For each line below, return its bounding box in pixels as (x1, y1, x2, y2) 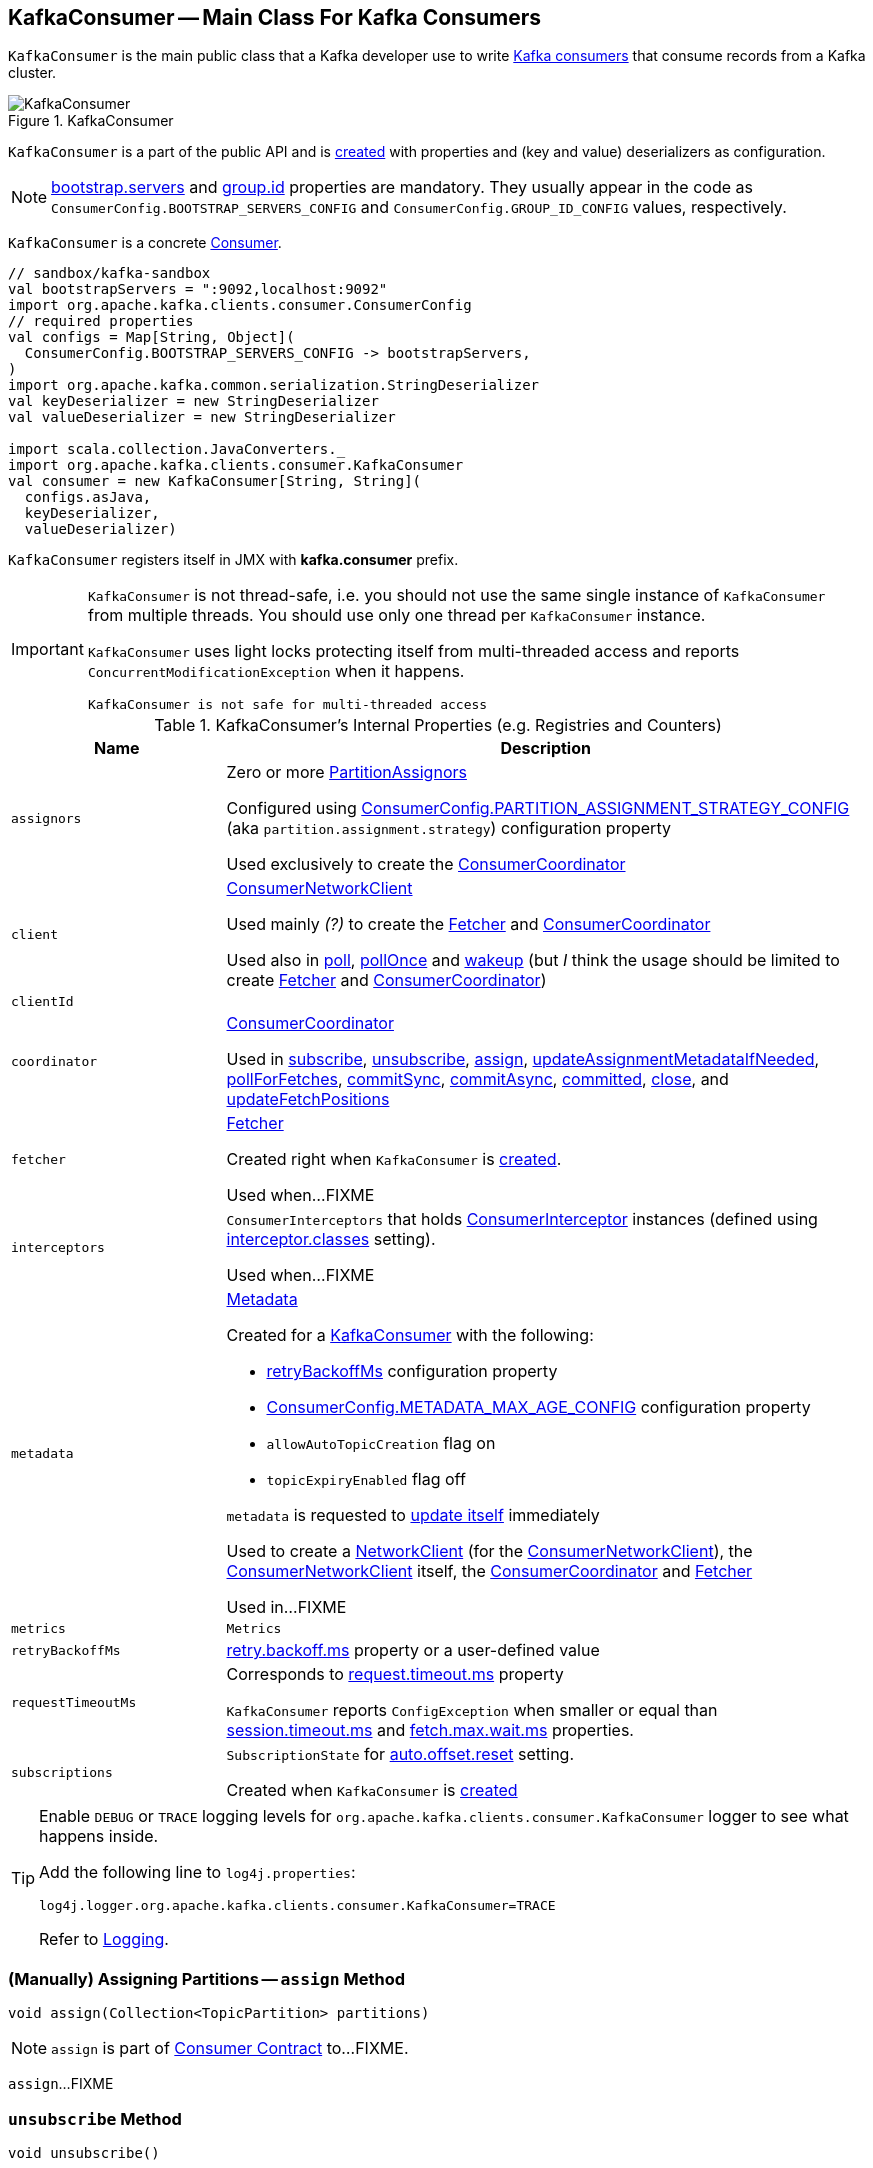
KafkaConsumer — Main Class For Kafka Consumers (8, 5, 542, 30)
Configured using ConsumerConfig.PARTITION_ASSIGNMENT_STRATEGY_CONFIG (226, 798, 850, 819)
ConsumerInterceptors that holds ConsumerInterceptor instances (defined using (226, 1209, 818, 1230)
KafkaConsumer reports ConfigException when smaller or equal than (226, 1700, 718, 1721)
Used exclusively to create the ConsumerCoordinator (226, 854, 626, 875)
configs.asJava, (24, 489, 152, 506)
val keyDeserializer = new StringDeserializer (8, 393, 379, 410)
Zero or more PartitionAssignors (226, 762, 467, 783)
